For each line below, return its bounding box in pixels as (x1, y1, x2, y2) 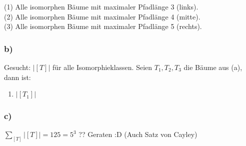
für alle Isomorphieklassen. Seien (52, 62, 152, 72)
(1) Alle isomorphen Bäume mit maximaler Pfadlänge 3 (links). (4, 1, 198, 11)
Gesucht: (4, 62, 31, 72)
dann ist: (4, 71, 31, 82)
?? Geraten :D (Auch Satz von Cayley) (78, 129, 197, 139)
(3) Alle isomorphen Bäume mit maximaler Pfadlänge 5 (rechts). (4, 21, 202, 31)
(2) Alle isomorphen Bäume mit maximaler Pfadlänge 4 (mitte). (4, 11, 200, 21)
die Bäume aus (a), (183, 62, 242, 72)
